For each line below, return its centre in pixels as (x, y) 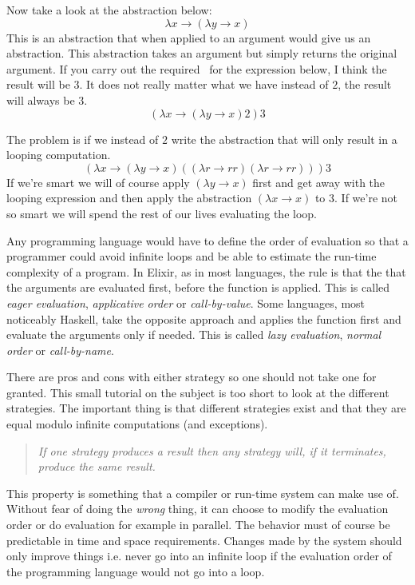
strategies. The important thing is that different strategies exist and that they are (206, 408)
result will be (38, 84)
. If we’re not (366, 198)
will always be (41, 99)
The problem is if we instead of (83, 139)
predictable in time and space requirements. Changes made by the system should (204, 540)
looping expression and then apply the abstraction (129, 198)
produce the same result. (97, 466)
